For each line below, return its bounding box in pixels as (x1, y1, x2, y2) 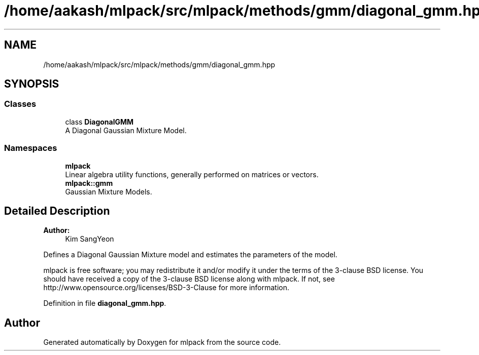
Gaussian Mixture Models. (65, 187, 152, 196)
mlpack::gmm (65, 178, 113, 187)
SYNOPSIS (4, 77, 59, 91)
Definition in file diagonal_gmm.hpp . (43, 299, 166, 308)
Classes (4, 99, 37, 109)
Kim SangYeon (65, 234, 114, 244)
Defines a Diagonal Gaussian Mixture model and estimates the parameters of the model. (43, 250, 337, 259)
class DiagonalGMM (65, 117, 134, 126)
